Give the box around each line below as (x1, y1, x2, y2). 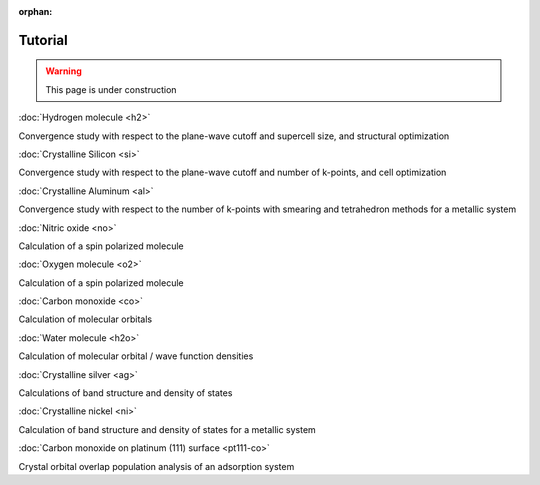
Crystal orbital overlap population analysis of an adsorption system (18, 460, 295, 472)
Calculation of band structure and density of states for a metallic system (18, 423, 317, 435)
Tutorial (18, 31, 69, 49)
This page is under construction (45, 83, 177, 95)
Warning (45, 65, 82, 77)
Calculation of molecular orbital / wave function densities (18, 350, 254, 362)
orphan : (18, 6, 53, 17)
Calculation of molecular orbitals (18, 313, 153, 325)
